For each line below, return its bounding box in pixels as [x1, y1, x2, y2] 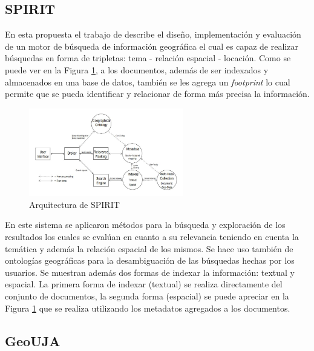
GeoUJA [5, 331, 61, 350]
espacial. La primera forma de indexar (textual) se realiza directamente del [5, 278, 283, 290]
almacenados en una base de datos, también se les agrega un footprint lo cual [5, 75, 290, 88]
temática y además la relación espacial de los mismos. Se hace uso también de [5, 242, 293, 255]
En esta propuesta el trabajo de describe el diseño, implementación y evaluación [5, 28, 301, 41]
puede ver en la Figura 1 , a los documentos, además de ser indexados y [5, 63, 269, 76]
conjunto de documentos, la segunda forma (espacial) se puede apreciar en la [5, 290, 289, 303]
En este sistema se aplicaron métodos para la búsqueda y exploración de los [5, 218, 286, 231]
